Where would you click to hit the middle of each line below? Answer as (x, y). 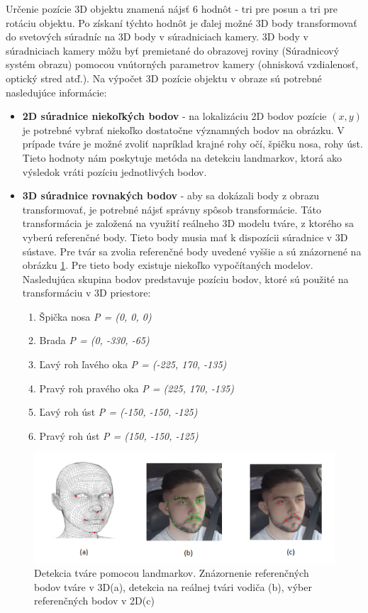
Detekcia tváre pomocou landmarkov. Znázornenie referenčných (172, 573)
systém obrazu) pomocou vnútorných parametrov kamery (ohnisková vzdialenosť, (182, 64)
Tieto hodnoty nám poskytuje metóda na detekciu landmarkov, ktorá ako (182, 157)
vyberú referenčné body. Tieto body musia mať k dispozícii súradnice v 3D (185, 237)
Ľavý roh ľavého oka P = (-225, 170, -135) (133, 364)
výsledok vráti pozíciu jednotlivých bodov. (115, 171)
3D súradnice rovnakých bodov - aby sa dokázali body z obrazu (171, 195)
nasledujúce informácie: (56, 92)
